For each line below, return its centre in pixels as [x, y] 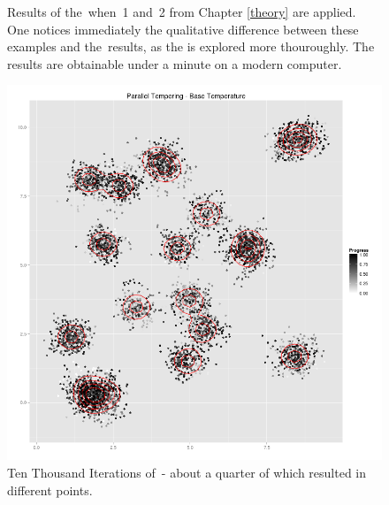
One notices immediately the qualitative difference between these [183, 29]
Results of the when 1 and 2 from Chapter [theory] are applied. [182, 11]
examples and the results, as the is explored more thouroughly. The [191, 46]
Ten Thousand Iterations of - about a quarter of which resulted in [187, 472]
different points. [50, 490]
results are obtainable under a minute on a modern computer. [175, 63]
